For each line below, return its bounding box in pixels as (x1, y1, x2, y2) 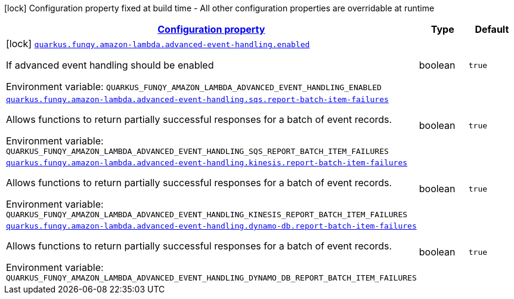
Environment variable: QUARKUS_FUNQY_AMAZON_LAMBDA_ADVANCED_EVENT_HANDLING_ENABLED (6, 81, 382, 93)
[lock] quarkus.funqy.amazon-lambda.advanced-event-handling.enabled (6, 38, 310, 50)
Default (475, 23, 509, 35)
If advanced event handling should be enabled (6, 59, 214, 71)
